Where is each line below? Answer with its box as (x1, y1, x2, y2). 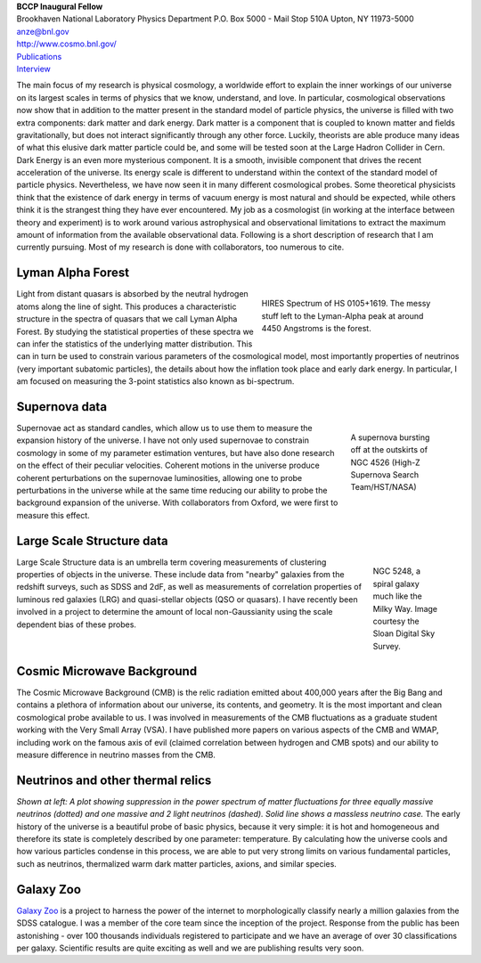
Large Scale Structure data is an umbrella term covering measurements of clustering (16, 557, 327, 567)
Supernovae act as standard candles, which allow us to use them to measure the (16, 422, 314, 433)
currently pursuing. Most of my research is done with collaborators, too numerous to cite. (16, 241, 345, 253)
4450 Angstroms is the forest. (261, 322, 371, 333)
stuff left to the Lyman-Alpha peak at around (261, 310, 424, 321)
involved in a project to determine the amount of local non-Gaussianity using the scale (16, 607, 333, 617)
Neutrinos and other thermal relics (16, 772, 212, 788)
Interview (16, 63, 51, 74)
